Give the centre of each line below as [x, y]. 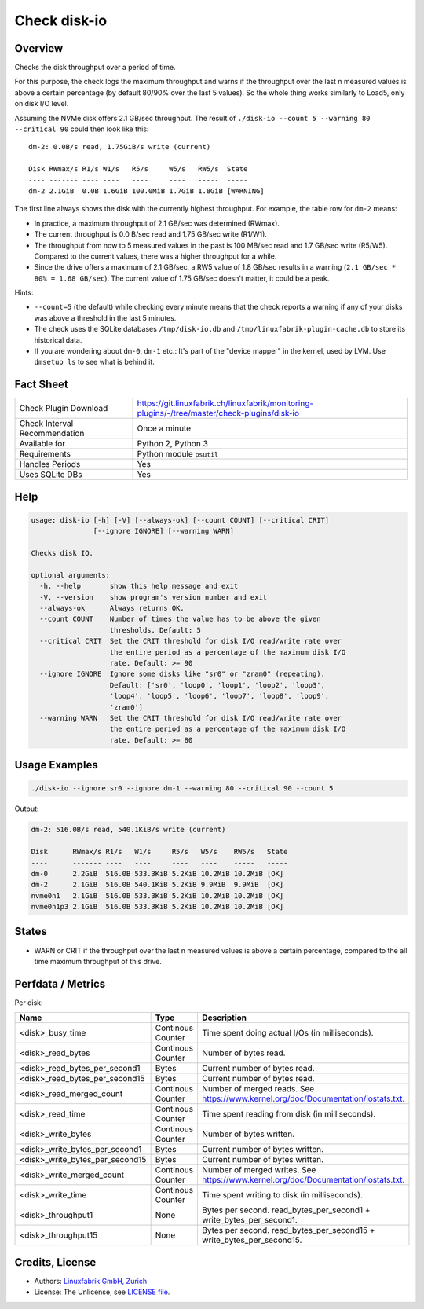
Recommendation [52, 434]
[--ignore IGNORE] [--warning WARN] [164, 531]
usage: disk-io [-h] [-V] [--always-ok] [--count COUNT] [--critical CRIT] [180, 520]
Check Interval [46, 423]
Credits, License [55, 1262]
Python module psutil [178, 454]
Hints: [24, 293]
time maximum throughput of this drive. [98, 961]
